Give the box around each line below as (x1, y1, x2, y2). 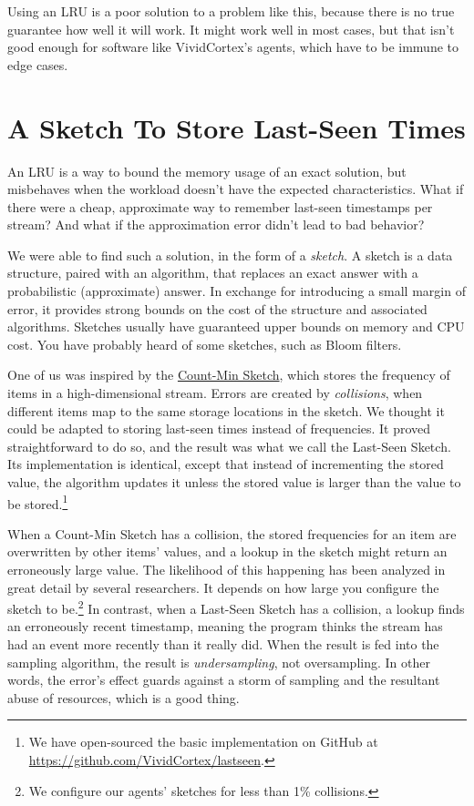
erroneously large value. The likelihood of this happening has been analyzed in (7, 560, 446, 579)
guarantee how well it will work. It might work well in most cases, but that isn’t (7, 19, 455, 38)
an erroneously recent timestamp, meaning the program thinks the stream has (7, 617, 443, 636)
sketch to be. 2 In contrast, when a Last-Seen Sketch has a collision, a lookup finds (7, 597, 465, 617)
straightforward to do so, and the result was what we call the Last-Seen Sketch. (7, 436, 451, 455)
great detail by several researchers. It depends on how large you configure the (7, 577, 439, 597)
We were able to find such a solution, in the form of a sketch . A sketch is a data (7, 245, 453, 264)
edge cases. (7, 55, 68, 74)
